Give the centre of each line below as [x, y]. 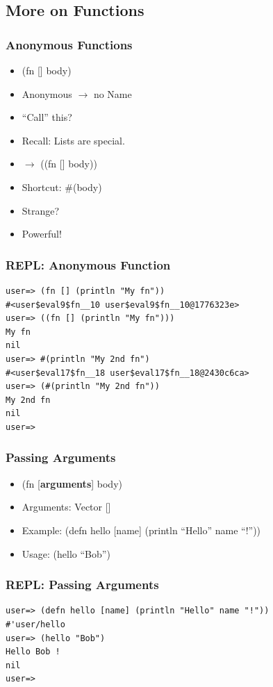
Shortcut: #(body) [62, 187]
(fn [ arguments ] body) [72, 483]
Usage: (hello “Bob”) [66, 553]
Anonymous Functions [69, 44]
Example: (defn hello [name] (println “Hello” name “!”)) [141, 530]
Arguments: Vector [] [66, 507]
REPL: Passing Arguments [82, 585]
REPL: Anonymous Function [88, 264]
